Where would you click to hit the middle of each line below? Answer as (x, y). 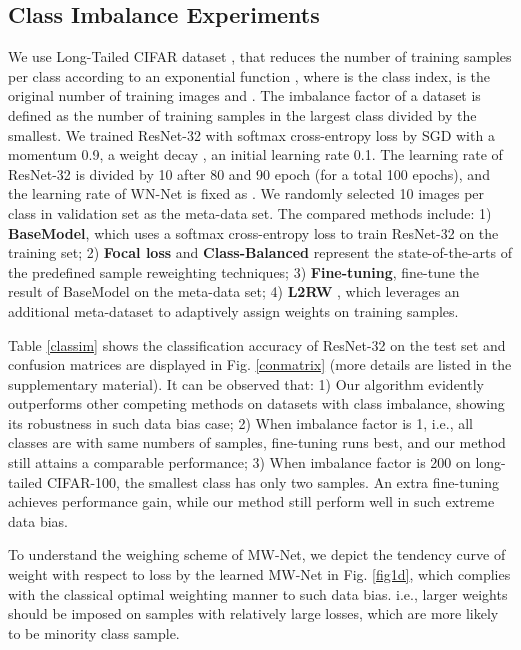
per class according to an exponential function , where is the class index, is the (249, 75)
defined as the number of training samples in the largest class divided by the (242, 114)
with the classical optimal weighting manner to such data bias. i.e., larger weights (258, 593)
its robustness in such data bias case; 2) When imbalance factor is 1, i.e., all (240, 422)
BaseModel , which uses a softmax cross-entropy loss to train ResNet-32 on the (253, 232)
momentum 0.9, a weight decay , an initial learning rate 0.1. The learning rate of (255, 154)
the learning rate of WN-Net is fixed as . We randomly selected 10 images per (246, 193)
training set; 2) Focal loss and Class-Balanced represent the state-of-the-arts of (260, 252)
